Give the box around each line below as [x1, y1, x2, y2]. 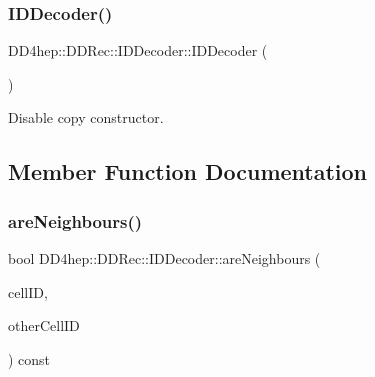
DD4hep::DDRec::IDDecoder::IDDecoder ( [8, 40, 268, 61]
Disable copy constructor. [8, 107, 164, 128]
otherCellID [8, 315, 80, 336]
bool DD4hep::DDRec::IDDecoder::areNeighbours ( [8, 248, 321, 268]
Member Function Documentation [8, 156, 368, 187]
